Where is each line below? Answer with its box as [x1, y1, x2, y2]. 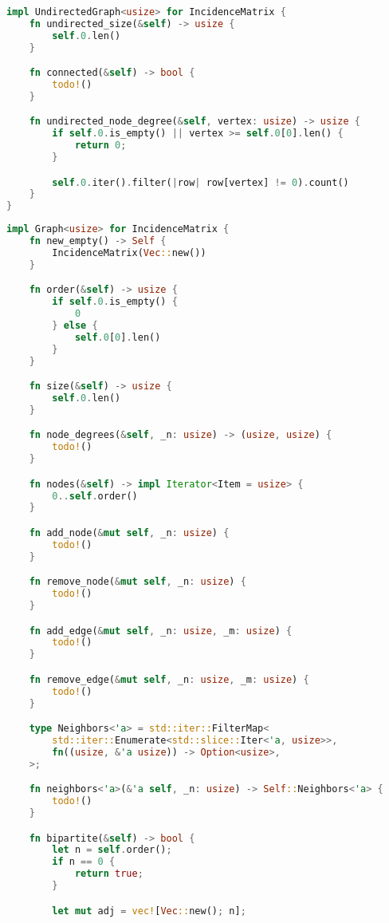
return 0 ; [74, 140, 127, 152]
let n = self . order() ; [52, 844, 172, 856]
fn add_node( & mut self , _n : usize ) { [29, 527, 230, 538]
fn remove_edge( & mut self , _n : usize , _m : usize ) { [29, 673, 309, 685]
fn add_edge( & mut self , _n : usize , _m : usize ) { [29, 625, 293, 637]
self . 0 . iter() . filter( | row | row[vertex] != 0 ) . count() [52, 176, 349, 188]
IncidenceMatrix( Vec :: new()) [52, 247, 206, 258]
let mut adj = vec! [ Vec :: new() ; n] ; [52, 905, 246, 917]
